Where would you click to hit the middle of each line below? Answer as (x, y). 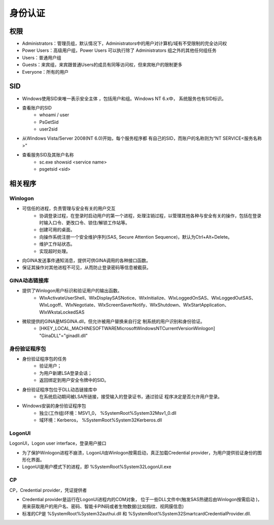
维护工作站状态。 (57, 244)
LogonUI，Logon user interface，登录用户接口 (58, 443)
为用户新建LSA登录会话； (66, 373)
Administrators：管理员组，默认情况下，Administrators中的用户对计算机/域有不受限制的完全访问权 (125, 44)
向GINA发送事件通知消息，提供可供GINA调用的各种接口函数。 (86, 260)
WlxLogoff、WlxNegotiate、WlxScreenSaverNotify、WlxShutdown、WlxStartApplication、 (134, 305)
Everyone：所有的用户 (45, 72)
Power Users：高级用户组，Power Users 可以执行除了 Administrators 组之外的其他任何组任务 (119, 50)
